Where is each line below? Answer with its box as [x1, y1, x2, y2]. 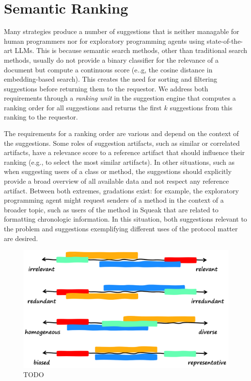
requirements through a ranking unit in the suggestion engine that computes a [4, 93, 236, 103]
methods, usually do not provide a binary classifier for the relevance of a [4, 54, 219, 65]
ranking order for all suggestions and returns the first [4, 102, 162, 112]
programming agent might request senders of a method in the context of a [4, 195, 224, 205]
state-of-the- [206, 35, 243, 46]
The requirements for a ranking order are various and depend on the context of [4, 128, 239, 139]
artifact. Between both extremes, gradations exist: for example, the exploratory [4, 185, 239, 195]
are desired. [4, 233, 38, 243]
